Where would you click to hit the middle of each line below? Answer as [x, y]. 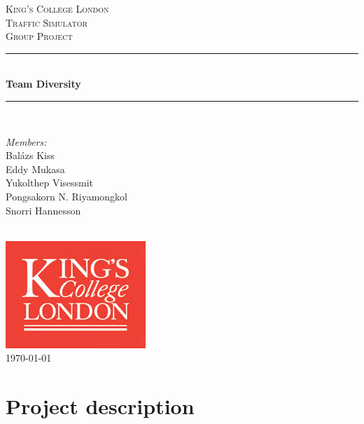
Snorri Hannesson [43, 210]
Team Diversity [43, 84]
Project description [100, 406]
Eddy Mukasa [35, 169]
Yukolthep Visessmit [50, 183]
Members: [26, 141]
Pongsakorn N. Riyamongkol [66, 196]
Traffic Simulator [47, 22]
